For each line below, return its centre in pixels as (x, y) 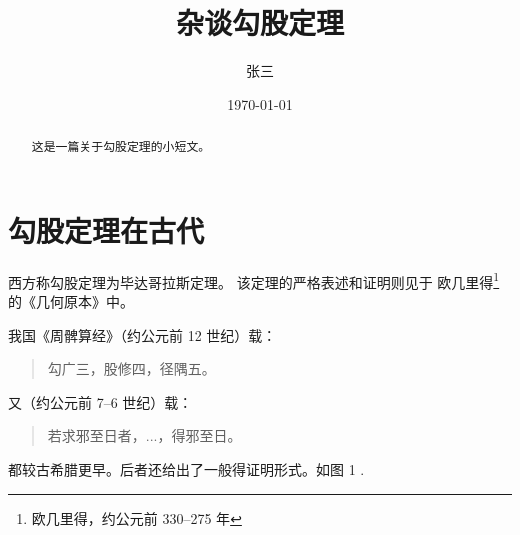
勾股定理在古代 (106, 229)
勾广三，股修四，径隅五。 (131, 368)
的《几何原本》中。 (71, 300)
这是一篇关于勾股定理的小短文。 (121, 146)
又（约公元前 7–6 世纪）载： (100, 401)
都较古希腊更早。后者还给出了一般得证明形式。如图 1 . (186, 468)
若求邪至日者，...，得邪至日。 (144, 435)
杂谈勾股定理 (259, 22)
